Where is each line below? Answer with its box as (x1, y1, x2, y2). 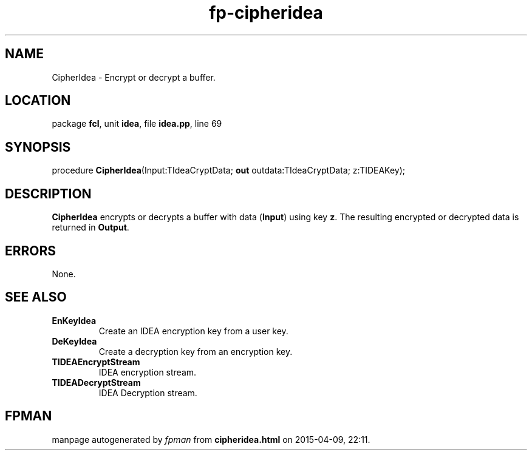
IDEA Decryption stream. (98, 387, 197, 398)
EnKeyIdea (52, 315, 97, 326)
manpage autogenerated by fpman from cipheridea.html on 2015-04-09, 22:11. (52, 434, 370, 445)
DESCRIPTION (5, 186, 92, 201)
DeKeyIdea (52, 335, 97, 346)
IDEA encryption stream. (98, 366, 197, 377)
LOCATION (5, 93, 71, 109)
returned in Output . (52, 222, 129, 233)
